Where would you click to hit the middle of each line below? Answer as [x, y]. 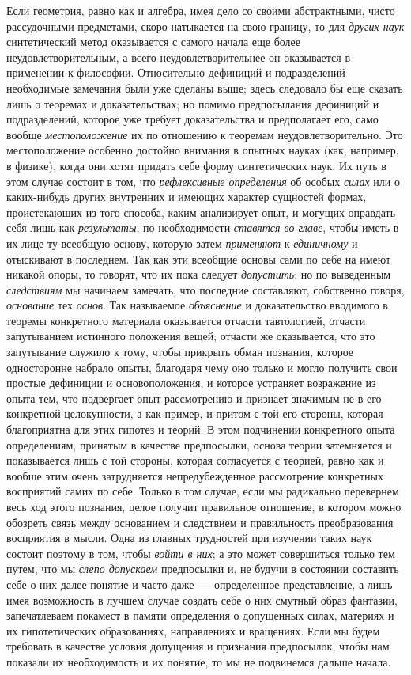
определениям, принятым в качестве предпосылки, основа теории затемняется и [199, 444]
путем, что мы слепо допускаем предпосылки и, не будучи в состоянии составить [203, 569]
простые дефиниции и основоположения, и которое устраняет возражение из [191, 383]
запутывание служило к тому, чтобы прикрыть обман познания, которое [180, 352]
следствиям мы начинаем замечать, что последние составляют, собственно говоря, [205, 289]
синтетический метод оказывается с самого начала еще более [153, 42]
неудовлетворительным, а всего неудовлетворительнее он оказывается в [179, 57]
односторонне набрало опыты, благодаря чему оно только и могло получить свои [202, 367]
